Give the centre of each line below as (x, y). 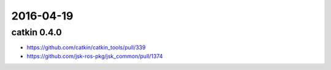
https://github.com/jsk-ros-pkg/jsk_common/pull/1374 (95, 56)
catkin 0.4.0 (37, 32)
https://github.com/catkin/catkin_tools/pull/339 (86, 47)
